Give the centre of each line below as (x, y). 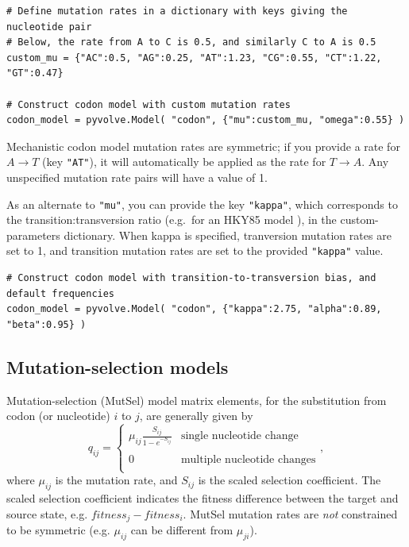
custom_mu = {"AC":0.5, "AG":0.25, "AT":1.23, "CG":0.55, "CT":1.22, (194, 58)
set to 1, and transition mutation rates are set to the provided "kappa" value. (195, 250)
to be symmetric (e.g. (58, 530)
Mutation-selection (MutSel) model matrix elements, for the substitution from (197, 400)
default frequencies (61, 293)
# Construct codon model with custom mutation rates (149, 104)
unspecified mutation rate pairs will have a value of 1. (137, 177)
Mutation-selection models (118, 366)
